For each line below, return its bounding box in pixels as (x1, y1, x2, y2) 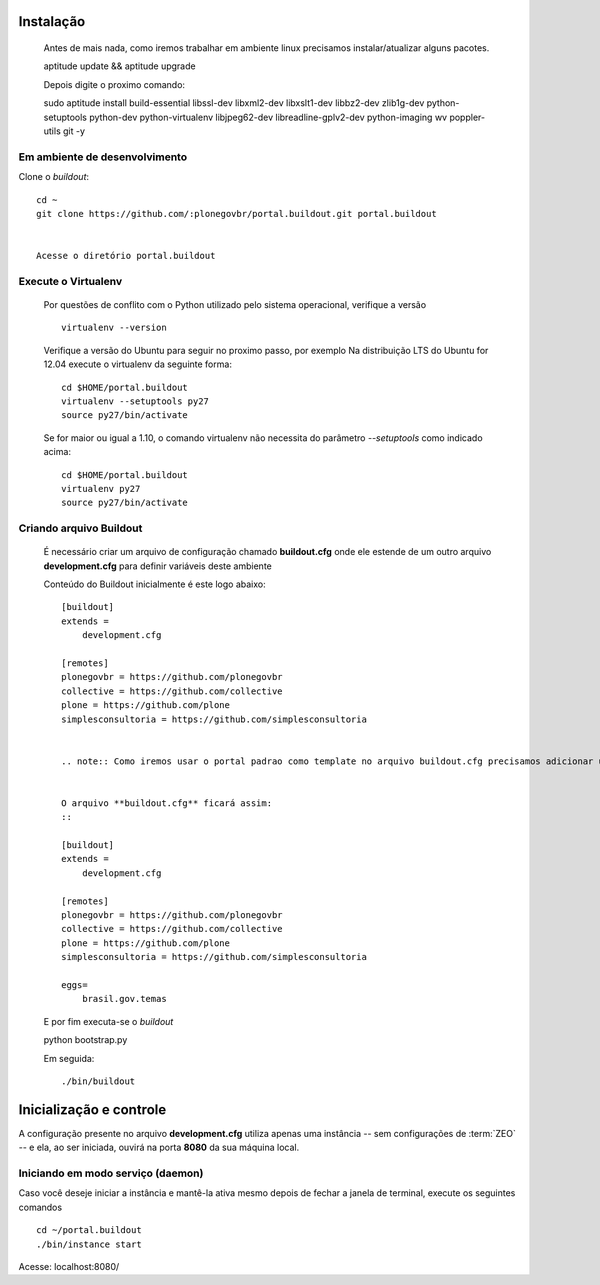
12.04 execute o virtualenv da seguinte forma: (43, 358, 232, 370)
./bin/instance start (36, 1238, 142, 1250)
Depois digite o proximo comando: (43, 78, 185, 90)
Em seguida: (43, 1052, 95, 1064)
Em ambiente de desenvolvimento (18, 150, 188, 164)
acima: (43, 446, 72, 458)
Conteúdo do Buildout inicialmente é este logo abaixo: (43, 578, 266, 590)
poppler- (449, 111, 485, 123)
